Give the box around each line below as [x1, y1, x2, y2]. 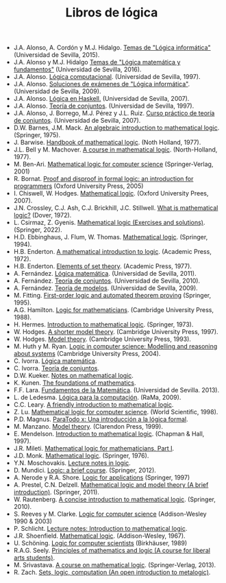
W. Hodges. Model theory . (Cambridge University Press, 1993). [13, 335, 192, 344]
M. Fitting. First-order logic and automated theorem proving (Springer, [13, 291, 211, 300]
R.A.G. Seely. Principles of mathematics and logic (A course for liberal [13, 547, 211, 555]
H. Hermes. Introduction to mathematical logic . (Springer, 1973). [13, 320, 194, 329]
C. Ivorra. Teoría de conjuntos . [13, 364, 100, 372]
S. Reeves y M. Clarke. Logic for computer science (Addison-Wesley [13, 510, 207, 519]
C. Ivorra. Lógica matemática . [13, 357, 97, 365]
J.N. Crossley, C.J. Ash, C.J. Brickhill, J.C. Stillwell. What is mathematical [13, 204, 218, 212]
